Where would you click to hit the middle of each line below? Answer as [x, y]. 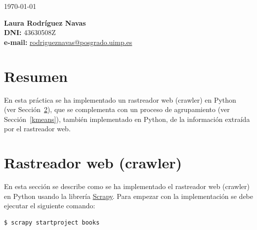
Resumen [36, 76]
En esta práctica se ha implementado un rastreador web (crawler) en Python [120, 99]
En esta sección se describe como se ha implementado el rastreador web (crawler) [127, 186]
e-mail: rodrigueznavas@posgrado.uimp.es [68, 42]
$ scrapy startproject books [52, 222]
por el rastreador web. [37, 129]
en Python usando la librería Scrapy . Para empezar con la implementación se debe [128, 196]
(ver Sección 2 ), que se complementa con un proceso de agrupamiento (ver [117, 109]
